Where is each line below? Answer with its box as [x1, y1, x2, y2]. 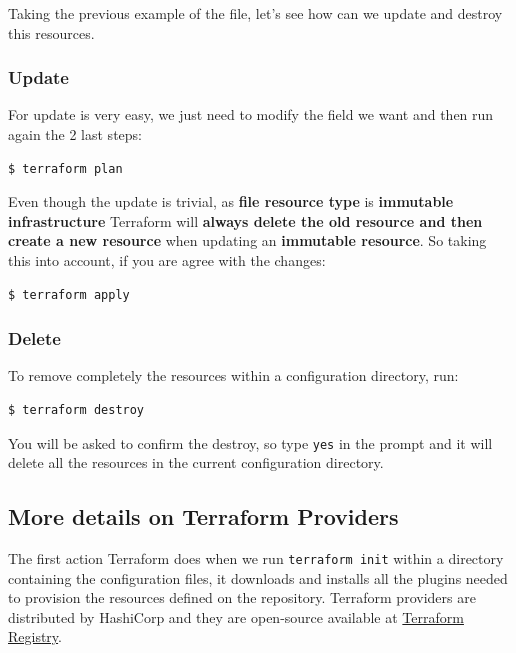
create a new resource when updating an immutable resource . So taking [8, 230, 487, 251]
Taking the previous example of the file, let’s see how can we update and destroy [8, 3, 503, 23]
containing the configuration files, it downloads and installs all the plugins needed [8, 567, 508, 588]
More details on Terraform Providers [8, 501, 399, 532]
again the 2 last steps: [8, 124, 142, 144]
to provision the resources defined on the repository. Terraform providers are [8, 587, 476, 608]
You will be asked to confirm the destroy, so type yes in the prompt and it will [8, 432, 493, 453]
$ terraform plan [8, 161, 123, 176]
